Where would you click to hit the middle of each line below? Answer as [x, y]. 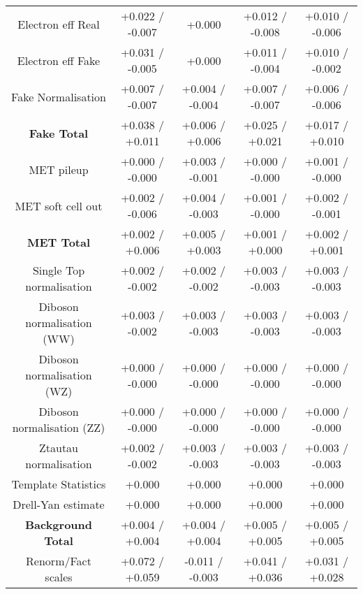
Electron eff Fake [59, 60]
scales [59, 577]
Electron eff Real [59, 24]
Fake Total [59, 133]
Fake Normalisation [59, 96]
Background [59, 524]
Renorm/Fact [59, 561]
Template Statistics [59, 484]
